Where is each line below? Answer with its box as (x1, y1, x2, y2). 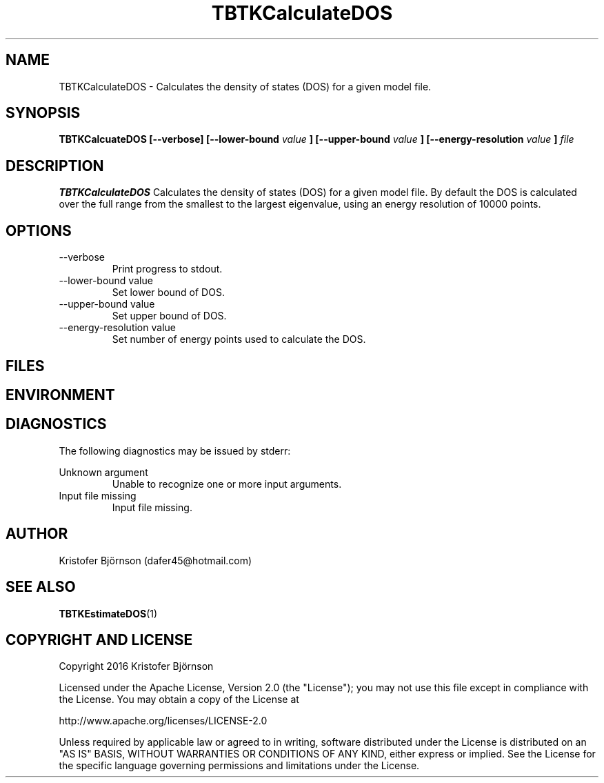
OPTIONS (6, 221, 72, 239)
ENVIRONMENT (6, 386, 115, 404)
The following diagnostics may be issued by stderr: (59, 444, 291, 457)
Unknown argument (59, 466, 148, 478)
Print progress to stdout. (112, 263, 223, 275)
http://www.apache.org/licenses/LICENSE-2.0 (59, 715, 268, 727)
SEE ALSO (6, 578, 76, 596)
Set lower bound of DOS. (112, 286, 225, 299)
